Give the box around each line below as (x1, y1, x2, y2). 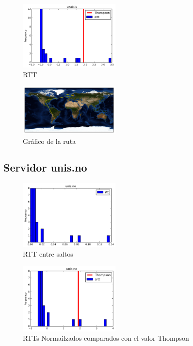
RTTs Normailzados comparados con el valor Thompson (23, 333, 189, 343)
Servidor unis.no (3, 160, 87, 175)
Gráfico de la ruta (23, 136, 76, 146)
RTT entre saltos (23, 249, 73, 259)
